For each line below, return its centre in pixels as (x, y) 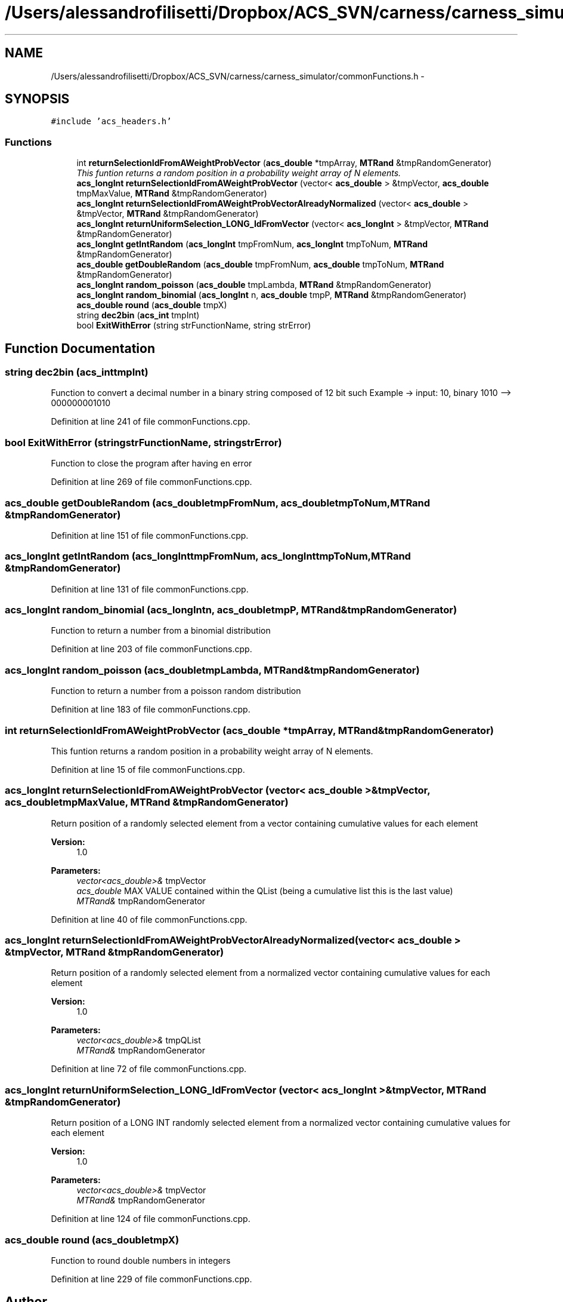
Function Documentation (80, 348)
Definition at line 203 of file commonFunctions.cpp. (151, 649)
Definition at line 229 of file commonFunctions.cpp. (151, 1279)
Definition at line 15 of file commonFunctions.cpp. (148, 769)
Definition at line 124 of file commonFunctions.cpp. (151, 1219)
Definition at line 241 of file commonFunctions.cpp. (151, 422)
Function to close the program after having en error (151, 463)
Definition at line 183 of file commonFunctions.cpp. (151, 710)
